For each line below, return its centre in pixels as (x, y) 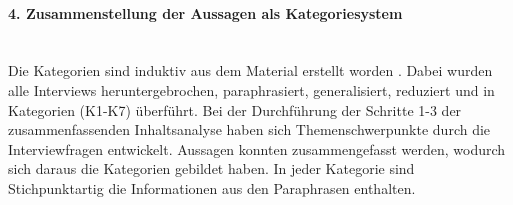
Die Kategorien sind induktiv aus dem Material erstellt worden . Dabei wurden (250, 70)
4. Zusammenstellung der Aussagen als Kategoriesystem (205, 12)
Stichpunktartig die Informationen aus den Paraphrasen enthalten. (212, 187)
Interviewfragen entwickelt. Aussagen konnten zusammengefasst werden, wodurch (257, 148)
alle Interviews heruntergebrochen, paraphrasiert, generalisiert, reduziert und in (251, 89)
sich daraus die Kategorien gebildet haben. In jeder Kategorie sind (211, 168)
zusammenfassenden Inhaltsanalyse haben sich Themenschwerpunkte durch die (249, 129)
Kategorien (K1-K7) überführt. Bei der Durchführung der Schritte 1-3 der (235, 109)
